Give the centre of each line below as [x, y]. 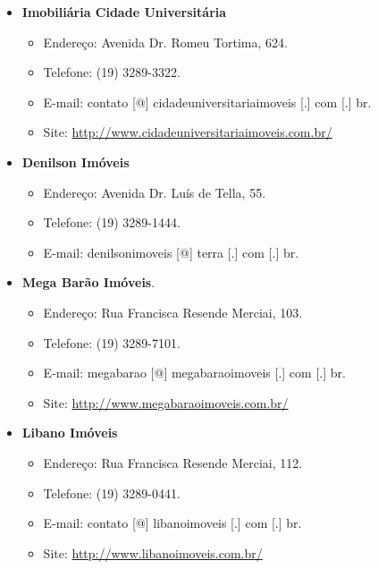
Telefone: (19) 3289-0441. [112, 493]
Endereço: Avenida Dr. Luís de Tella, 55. [155, 192]
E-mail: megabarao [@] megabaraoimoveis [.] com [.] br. [194, 373]
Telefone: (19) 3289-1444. [112, 222]
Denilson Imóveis [76, 161]
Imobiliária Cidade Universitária [124, 12]
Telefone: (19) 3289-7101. [112, 342]
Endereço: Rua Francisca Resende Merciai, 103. [173, 312]
